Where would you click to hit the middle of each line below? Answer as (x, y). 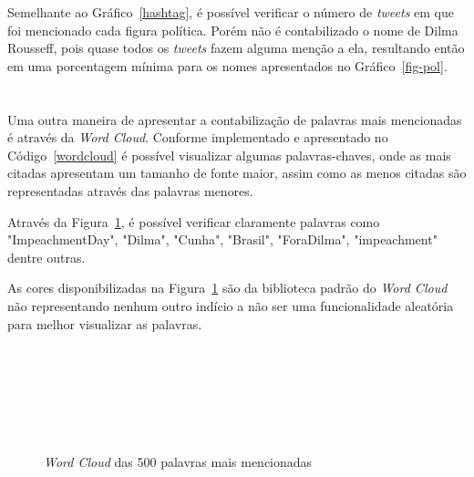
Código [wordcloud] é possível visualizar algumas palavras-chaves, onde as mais (229, 155)
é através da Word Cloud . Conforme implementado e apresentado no (198, 137)
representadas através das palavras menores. (130, 190)
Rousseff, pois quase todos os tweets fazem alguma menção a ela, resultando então (236, 48)
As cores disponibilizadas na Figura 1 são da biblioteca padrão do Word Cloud (227, 288)
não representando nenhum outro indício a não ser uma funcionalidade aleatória (231, 305)
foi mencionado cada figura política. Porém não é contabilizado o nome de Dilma (233, 30)
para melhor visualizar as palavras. (105, 323)
